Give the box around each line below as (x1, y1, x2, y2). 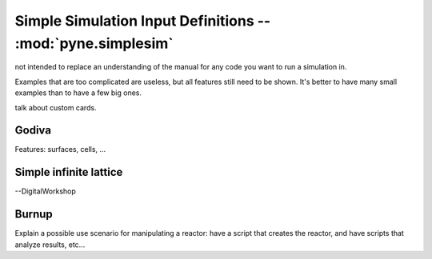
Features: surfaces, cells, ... (14, 145, 106, 154)
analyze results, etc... (14, 240, 86, 249)
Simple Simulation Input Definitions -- (14, 12, 271, 30)
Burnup (14, 208, 54, 221)
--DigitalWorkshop (14, 186, 76, 196)
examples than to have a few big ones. (14, 88, 142, 98)
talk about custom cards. (14, 102, 97, 112)
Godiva (14, 124, 52, 137)
